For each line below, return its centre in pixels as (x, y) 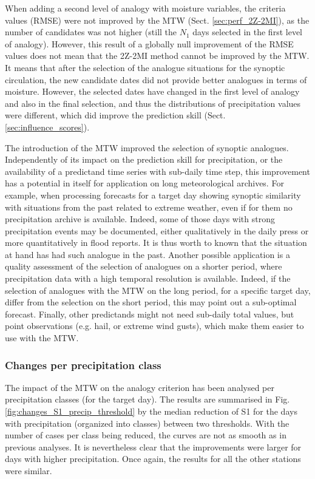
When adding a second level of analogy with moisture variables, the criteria (145, 8)
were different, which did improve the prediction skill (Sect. (115, 115)
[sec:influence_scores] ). (47, 127)
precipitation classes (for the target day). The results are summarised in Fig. (147, 399)
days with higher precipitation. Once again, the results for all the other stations (153, 459)
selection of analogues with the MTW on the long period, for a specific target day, (158, 290)
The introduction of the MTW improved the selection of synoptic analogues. (147, 147)
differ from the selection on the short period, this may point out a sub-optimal (151, 302)
